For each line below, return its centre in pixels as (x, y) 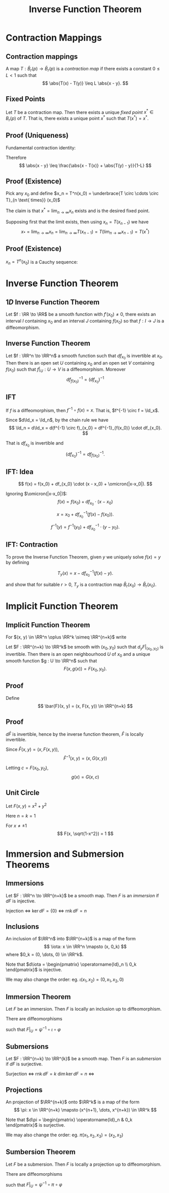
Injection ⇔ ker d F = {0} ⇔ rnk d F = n (46, 910)
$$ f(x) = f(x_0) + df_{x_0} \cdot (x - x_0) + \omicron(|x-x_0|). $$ (85, 484)
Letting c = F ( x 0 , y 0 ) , (27, 768)
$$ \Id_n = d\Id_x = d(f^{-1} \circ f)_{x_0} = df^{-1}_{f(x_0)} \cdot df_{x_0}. (85, 428)
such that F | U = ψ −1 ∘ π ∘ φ (34, 1185)
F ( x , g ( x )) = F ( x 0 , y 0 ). (85, 669)
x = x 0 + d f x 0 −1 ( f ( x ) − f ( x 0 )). (85, 515)
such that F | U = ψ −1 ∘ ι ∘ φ (33, 1029)
